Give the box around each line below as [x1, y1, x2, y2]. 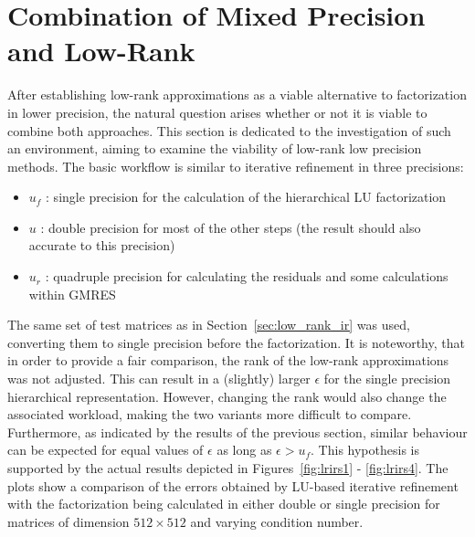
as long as [216, 440, 272, 459]
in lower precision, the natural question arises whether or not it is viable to [7, 102, 427, 121]
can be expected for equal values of [7, 440, 204, 459]
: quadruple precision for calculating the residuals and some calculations [45, 267, 449, 286]
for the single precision [323, 369, 451, 388]
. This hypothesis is [311, 440, 419, 459]
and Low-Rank [7, 32, 195, 69]
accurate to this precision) [28, 236, 175, 255]
